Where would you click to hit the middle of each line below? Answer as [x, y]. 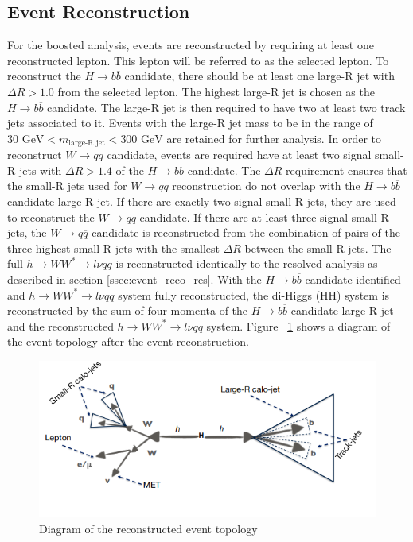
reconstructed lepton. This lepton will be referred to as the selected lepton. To [198, 60]
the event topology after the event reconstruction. [128, 341]
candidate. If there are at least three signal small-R [264, 217]
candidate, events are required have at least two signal [239, 155]
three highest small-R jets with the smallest [113, 248]
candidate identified [353, 279]
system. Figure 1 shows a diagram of [298, 325]
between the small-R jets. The [318, 248]
